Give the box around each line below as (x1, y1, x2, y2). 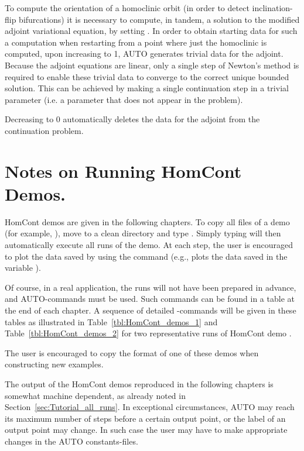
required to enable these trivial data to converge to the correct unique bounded (5, 70, 289, 82)
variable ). (5, 261, 41, 274)
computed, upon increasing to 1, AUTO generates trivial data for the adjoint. (5, 47, 283, 60)
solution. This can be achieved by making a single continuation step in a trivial (5, 82, 289, 94)
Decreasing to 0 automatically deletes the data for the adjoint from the (5, 113, 260, 125)
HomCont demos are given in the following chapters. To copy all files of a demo (5, 215, 290, 228)
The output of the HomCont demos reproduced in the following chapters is (5, 377, 274, 390)
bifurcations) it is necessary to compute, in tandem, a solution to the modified (19, 13, 300, 25)
